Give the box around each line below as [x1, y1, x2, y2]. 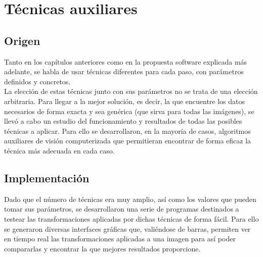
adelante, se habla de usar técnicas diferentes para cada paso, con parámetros [4, 66, 244, 77]
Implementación [4, 170, 90, 185]
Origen [4, 32, 40, 48]
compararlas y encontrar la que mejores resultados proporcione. [4, 243, 201, 253]
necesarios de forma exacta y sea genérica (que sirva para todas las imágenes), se [4, 106, 254, 116]
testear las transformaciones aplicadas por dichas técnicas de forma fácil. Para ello [4, 213, 259, 224]
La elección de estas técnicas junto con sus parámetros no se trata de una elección [4, 86, 258, 96]
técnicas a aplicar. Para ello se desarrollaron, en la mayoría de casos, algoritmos [4, 125, 251, 136]
